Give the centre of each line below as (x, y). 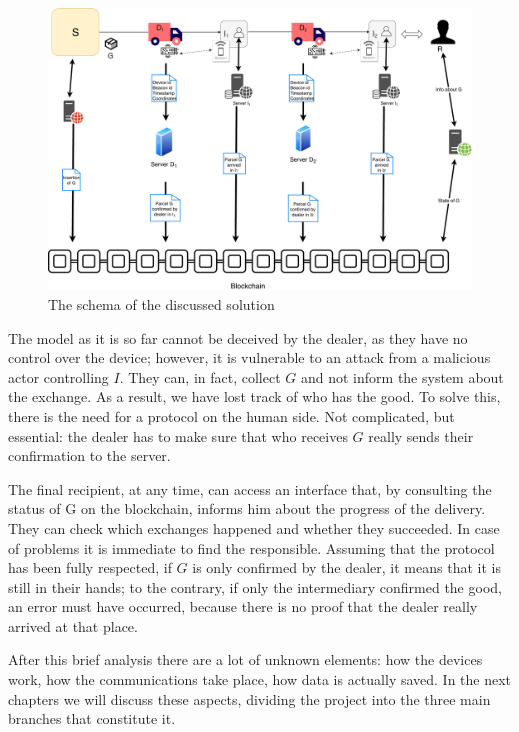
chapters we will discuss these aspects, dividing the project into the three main (249, 698)
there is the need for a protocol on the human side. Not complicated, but (231, 415)
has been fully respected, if (90, 567)
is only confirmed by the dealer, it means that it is (346, 567)
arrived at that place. (73, 625)
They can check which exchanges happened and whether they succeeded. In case (254, 527)
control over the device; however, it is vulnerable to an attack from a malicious (249, 357)
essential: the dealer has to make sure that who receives (178, 435)
